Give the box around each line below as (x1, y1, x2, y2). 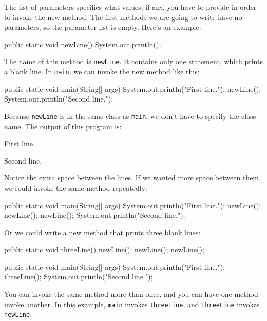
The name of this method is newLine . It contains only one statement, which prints (4, 56, 263, 67)
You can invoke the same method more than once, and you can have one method (4, 289, 258, 299)
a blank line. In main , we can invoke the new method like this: (4, 66, 200, 77)
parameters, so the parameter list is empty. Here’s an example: (4, 22, 201, 32)
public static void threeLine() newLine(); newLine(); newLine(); (4, 244, 204, 255)
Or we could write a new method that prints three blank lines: (4, 227, 201, 237)
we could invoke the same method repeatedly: (4, 182, 147, 193)
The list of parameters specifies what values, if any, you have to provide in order (4, 2, 257, 12)
